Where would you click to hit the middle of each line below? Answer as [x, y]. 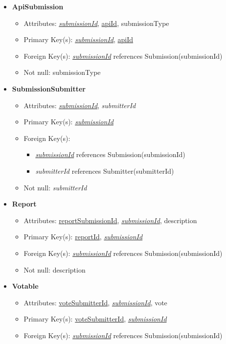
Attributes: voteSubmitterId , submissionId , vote [95, 302]
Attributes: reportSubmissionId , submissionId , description [110, 220]
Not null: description [55, 269]
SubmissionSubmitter [49, 88]
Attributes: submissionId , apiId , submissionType [96, 23]
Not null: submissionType [62, 72]
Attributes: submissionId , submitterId [80, 105]
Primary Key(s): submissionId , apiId [79, 39]
